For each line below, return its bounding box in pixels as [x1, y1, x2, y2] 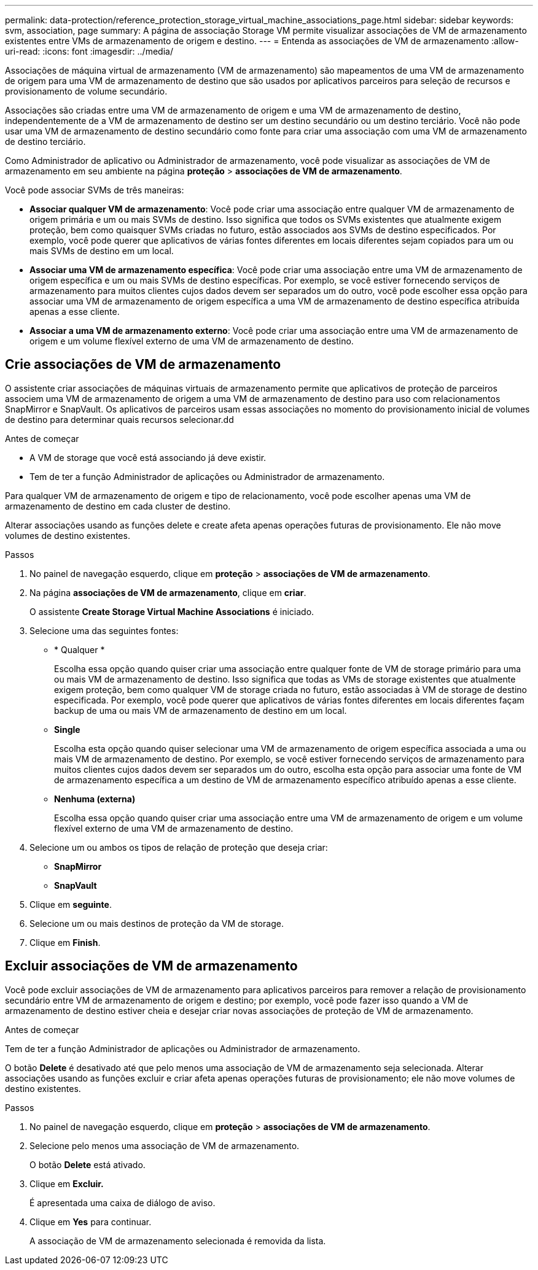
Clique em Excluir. [29, 1178, 104, 1189]
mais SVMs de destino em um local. [29, 246, 174, 256]
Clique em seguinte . [29, 899, 112, 910]
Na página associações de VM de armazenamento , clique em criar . [29, 587, 306, 598]
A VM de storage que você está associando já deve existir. [29, 452, 267, 463]
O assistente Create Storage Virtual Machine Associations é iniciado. [29, 606, 314, 617]
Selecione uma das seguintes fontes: [29, 625, 179, 636]
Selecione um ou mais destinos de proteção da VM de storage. [29, 918, 284, 929]
